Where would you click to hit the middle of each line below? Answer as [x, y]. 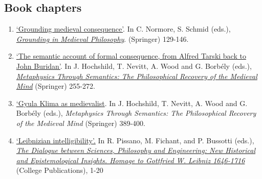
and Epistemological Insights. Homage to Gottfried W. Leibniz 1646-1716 [130, 160]
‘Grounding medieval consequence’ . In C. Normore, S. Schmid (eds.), [123, 29]
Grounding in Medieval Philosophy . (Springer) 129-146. [102, 39]
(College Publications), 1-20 [60, 170]
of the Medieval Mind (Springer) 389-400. [81, 123]
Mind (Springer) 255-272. [56, 86]
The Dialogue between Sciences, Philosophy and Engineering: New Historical [136, 150]
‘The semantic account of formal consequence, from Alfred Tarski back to [131, 56]
